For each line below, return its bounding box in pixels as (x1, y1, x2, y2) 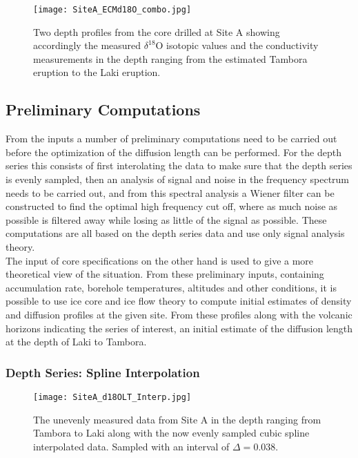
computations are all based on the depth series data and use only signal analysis (6, 226, 345, 240)
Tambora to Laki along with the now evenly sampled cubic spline (33, 426, 310, 440)
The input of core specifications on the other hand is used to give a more (6, 253, 314, 267)
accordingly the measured (33, 38, 141, 53)
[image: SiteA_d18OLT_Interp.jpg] (33, 392, 192, 402)
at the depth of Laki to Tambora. (6, 334, 147, 349)
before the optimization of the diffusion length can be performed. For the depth (6, 144, 341, 159)
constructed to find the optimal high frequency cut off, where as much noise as (6, 199, 338, 213)
